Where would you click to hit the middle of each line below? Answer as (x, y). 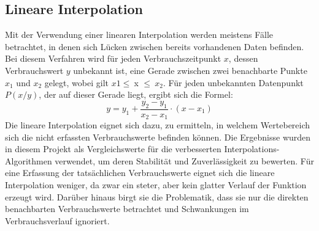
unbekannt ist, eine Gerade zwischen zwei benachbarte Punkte (190, 70)
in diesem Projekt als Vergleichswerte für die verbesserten (113, 149)
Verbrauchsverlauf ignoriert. (57, 220)
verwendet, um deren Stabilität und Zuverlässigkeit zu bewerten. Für (184, 160)
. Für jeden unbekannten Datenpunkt (233, 82)
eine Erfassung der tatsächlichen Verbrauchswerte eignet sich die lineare (140, 173)
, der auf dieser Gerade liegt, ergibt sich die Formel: (136, 94)
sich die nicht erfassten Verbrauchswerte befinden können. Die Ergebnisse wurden (158, 137)
